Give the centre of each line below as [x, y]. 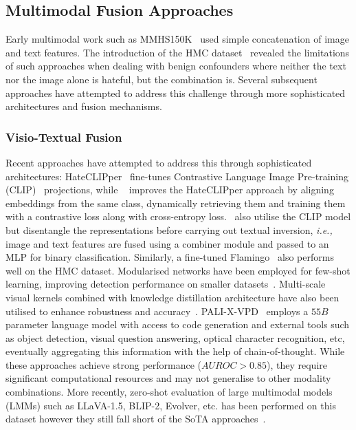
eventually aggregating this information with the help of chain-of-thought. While [175, 351]
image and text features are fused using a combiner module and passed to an [167, 243]
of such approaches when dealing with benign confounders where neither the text [176, 66]
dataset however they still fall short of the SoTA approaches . [136, 419]
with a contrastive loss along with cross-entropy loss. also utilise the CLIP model [178, 216]
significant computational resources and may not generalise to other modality [168, 378]
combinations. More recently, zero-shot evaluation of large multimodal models [169, 392]
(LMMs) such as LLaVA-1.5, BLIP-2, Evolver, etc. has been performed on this [171, 405]
